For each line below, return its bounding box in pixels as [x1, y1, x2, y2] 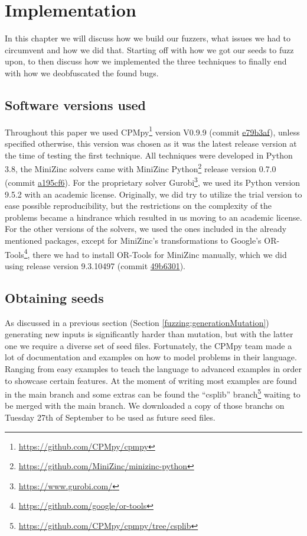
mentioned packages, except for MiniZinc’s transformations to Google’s [5, 234, 262, 247]
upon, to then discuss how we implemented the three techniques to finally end [5, 55, 287, 67]
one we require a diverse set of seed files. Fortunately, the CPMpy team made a [5, 339, 292, 351]
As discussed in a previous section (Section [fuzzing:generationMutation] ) [5, 316, 269, 328]
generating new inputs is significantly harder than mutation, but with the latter [5, 328, 293, 340]
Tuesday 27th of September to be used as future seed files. [5, 411, 215, 424]
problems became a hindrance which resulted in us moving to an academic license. [5, 211, 302, 223]
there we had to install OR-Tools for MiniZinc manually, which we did [32, 248, 287, 260]
